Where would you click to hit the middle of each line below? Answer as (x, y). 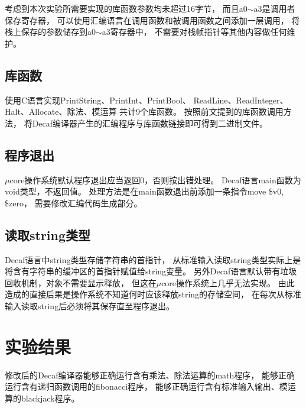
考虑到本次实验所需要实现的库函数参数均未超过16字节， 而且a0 (126, 8)
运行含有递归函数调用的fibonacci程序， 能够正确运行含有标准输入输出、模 (146, 386)
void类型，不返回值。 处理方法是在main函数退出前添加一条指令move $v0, (144, 191)
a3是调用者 (274, 8)
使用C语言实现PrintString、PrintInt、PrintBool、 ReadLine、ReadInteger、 (147, 100)
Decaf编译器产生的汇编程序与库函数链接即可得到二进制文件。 (150, 123)
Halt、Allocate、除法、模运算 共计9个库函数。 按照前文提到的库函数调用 (144, 111)
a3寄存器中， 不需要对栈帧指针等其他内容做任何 (194, 32)
